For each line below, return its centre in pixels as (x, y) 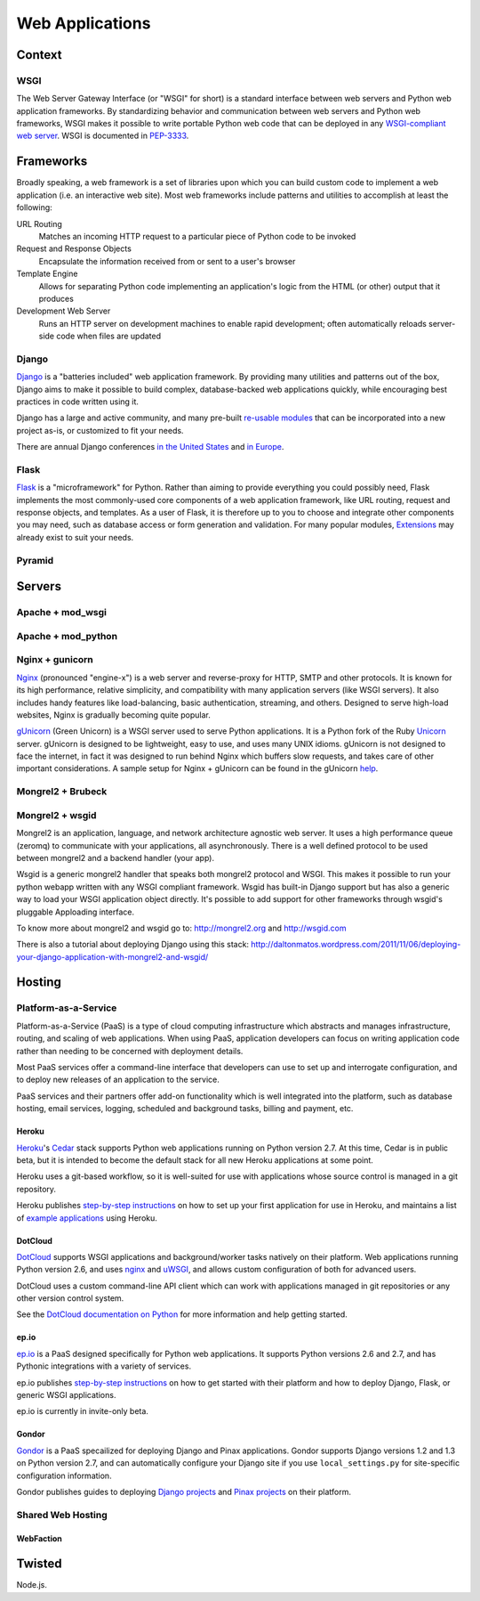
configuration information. (64, 1475)
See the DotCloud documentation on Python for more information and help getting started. (182, 1314)
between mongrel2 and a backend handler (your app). (116, 857)
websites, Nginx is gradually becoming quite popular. (113, 715)
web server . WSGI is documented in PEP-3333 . (103, 136)
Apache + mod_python (67, 636)
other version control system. (70, 1298)
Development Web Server (64, 311)
